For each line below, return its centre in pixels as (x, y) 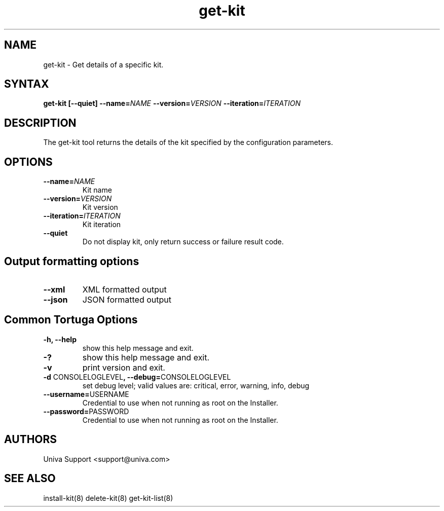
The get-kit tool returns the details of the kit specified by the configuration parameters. (188, 142)
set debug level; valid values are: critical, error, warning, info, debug (196, 385)
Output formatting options (72, 261)
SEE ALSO (30, 479)
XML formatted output (124, 289)
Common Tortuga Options (71, 320)
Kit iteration (102, 225)
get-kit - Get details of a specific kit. (103, 64)
